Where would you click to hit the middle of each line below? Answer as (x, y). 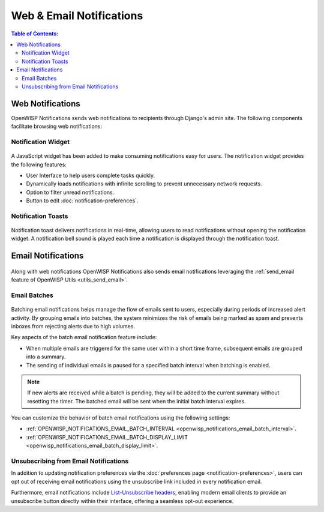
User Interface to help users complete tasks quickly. (91, 175)
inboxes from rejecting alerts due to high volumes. (73, 326)
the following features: (39, 164)
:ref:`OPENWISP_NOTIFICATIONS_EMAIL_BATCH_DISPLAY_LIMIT (107, 437)
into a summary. (46, 357)
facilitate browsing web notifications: (56, 127)
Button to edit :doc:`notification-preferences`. (82, 200)
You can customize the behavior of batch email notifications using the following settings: (121, 418)
